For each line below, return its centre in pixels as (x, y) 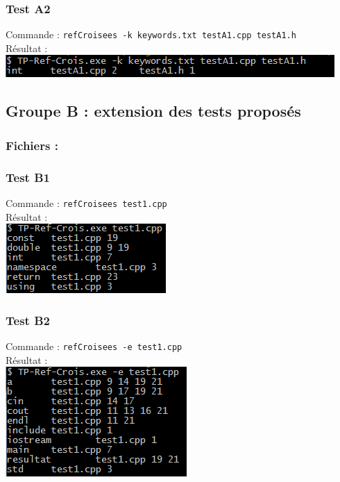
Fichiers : (32, 145)
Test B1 (28, 177)
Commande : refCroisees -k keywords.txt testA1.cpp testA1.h (151, 34)
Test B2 (28, 320)
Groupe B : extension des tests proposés (153, 111)
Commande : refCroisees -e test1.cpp (94, 346)
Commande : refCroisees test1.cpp (86, 202)
